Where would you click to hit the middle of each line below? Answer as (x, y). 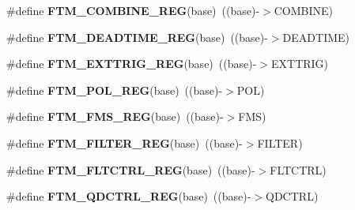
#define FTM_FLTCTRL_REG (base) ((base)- (131, 169)
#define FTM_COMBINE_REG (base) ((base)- (133, 10)
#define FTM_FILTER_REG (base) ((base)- (125, 142)
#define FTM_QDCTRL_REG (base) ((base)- (129, 196)
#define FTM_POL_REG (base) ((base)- (115, 90)
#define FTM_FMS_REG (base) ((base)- (115, 116)
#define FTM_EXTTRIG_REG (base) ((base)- (132, 64)
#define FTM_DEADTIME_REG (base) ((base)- (137, 37)
